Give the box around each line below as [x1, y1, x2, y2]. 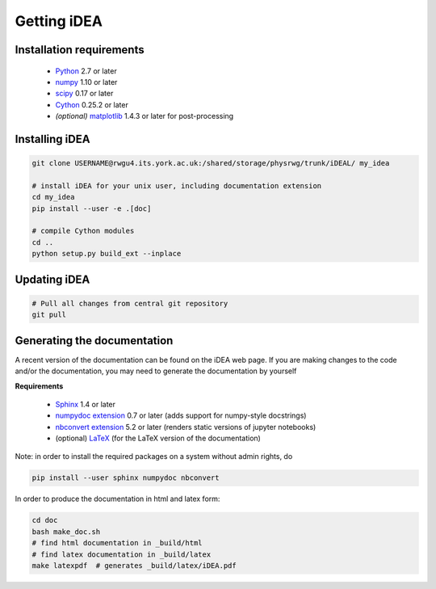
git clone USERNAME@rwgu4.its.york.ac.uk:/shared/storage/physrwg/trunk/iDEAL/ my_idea [31, 158, 390, 168]
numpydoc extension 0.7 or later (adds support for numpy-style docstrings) [55, 410, 307, 420]
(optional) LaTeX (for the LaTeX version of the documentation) [55, 433, 262, 444]
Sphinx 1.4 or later [55, 399, 116, 409]
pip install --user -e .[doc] [31, 204, 152, 213]
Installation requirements [15, 43, 145, 57]
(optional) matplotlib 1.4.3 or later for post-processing [55, 111, 234, 121]
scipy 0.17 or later [55, 89, 114, 99]
